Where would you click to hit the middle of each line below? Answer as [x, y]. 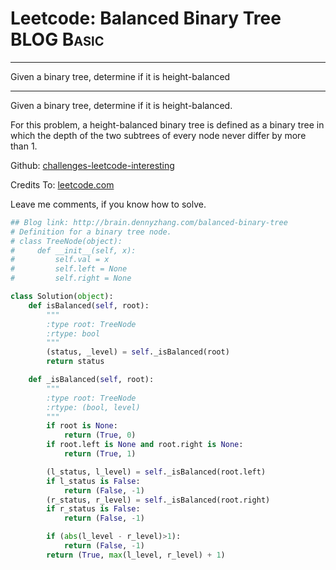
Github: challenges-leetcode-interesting [92, 165]
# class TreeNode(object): [66, 241]
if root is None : [82, 426]
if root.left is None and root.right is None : [145, 445]
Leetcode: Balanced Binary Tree [146, 18]
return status [75, 362]
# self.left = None [69, 269]
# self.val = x [60, 260]
